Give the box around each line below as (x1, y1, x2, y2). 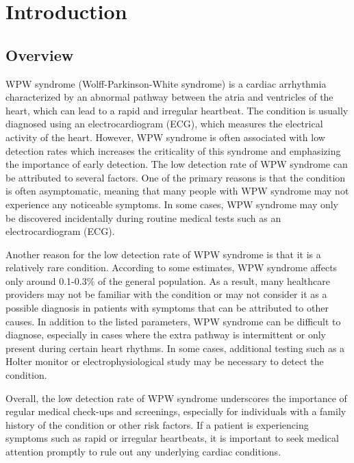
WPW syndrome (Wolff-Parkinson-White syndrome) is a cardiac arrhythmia (5, 76, 327, 90)
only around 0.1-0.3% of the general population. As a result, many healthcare (5, 273, 331, 288)
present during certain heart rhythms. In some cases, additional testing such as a (5, 340, 345, 355)
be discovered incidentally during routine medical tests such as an (5, 210, 281, 225)
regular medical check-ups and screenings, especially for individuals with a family (5, 404, 346, 418)
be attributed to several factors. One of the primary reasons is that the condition (5, 170, 346, 184)
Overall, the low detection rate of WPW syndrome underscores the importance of (5, 390, 347, 405)
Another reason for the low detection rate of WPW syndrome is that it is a (5, 247, 321, 261)
